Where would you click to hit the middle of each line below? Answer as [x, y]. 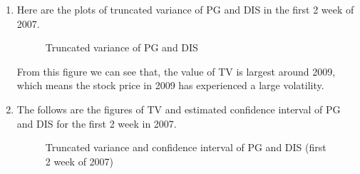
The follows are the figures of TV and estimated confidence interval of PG [179, 109]
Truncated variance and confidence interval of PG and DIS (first [186, 147]
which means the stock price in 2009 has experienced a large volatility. [170, 85]
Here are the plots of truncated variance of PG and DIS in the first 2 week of [185, 9]
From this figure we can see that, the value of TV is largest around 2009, [176, 71]
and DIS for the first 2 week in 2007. [97, 123]
